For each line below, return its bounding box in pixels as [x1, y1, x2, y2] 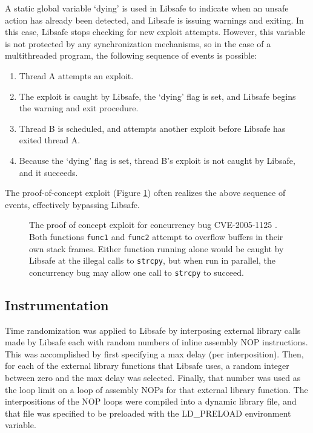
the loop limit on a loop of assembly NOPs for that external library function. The [5, 383, 308, 396]
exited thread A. [19, 134, 81, 146]
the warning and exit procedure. [19, 102, 139, 114]
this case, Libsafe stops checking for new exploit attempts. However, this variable [5, 25, 306, 38]
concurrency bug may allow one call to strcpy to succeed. [29, 265, 244, 278]
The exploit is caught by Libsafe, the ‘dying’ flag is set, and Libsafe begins [19, 90, 296, 102]
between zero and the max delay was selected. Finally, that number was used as [5, 371, 301, 384]
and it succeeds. [19, 166, 78, 178]
